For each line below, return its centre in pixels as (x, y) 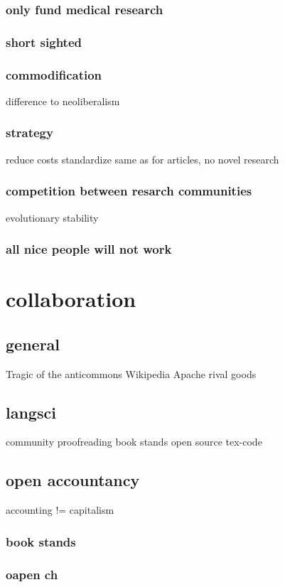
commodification (54, 74)
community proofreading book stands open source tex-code (134, 442)
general (33, 344)
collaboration (71, 299)
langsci (31, 412)
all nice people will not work (89, 249)
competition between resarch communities (129, 191)
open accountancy (73, 480)
